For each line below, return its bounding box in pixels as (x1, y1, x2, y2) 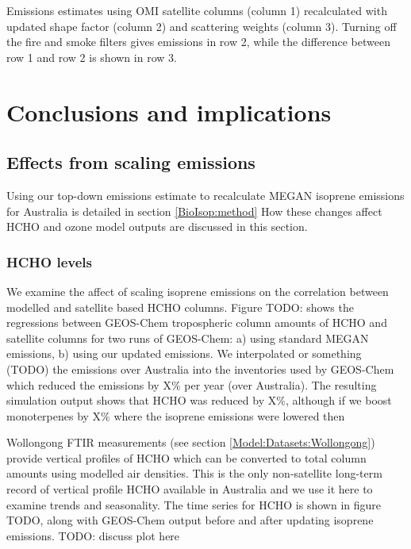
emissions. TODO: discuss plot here (6, 527, 180, 543)
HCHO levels (6, 251, 92, 271)
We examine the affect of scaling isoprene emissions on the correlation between (6, 282, 389, 299)
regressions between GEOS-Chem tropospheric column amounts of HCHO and (6, 314, 387, 331)
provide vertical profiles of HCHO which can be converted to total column (6, 449, 367, 466)
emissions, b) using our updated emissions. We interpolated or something (6, 345, 362, 362)
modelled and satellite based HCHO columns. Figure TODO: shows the (6, 298, 354, 315)
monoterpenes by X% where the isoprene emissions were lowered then (6, 407, 345, 424)
